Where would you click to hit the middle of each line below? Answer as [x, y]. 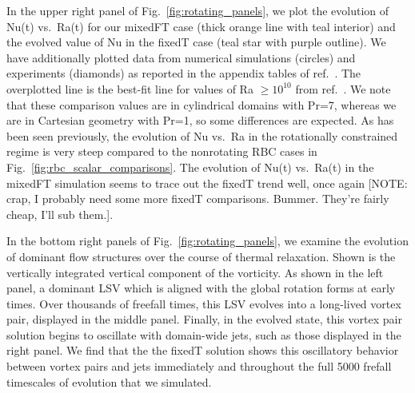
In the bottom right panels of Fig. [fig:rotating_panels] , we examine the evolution [207, 241]
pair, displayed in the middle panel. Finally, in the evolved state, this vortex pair [204, 319]
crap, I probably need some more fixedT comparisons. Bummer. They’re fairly [198, 198]
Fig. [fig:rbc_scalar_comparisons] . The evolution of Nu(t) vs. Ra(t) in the [190, 167]
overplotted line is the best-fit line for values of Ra [130, 88]
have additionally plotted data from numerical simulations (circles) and [181, 57]
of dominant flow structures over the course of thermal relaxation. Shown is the [201, 256]
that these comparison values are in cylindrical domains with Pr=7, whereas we [202, 104]
